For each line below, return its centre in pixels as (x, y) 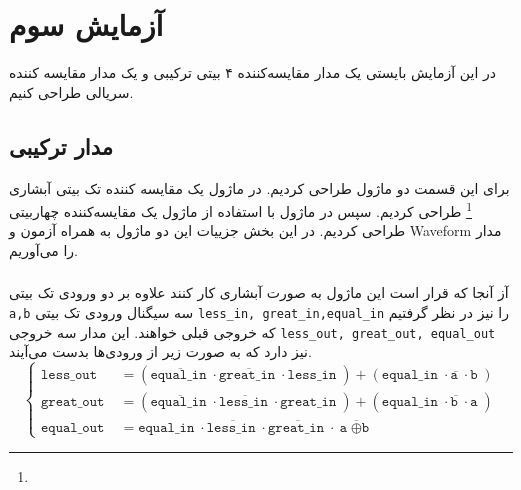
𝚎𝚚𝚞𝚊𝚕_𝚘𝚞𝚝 (72, 427)
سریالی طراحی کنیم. (71, 91)
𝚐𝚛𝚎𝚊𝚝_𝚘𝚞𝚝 (72, 402)
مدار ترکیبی (61, 145)
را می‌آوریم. (44, 249)
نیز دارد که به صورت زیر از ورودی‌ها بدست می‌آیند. (160, 351)
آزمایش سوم (86, 24)
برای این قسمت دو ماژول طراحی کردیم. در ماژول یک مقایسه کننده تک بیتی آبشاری (259, 187)
